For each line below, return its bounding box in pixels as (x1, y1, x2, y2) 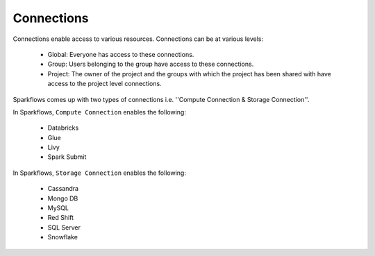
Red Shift (47, 214, 74, 222)
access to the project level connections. (47, 80, 162, 88)
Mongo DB (47, 194, 78, 203)
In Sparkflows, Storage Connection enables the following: (12, 169, 187, 177)
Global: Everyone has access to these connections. (47, 50, 194, 58)
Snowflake (47, 233, 78, 241)
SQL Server (47, 223, 81, 232)
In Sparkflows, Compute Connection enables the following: (12, 108, 187, 116)
